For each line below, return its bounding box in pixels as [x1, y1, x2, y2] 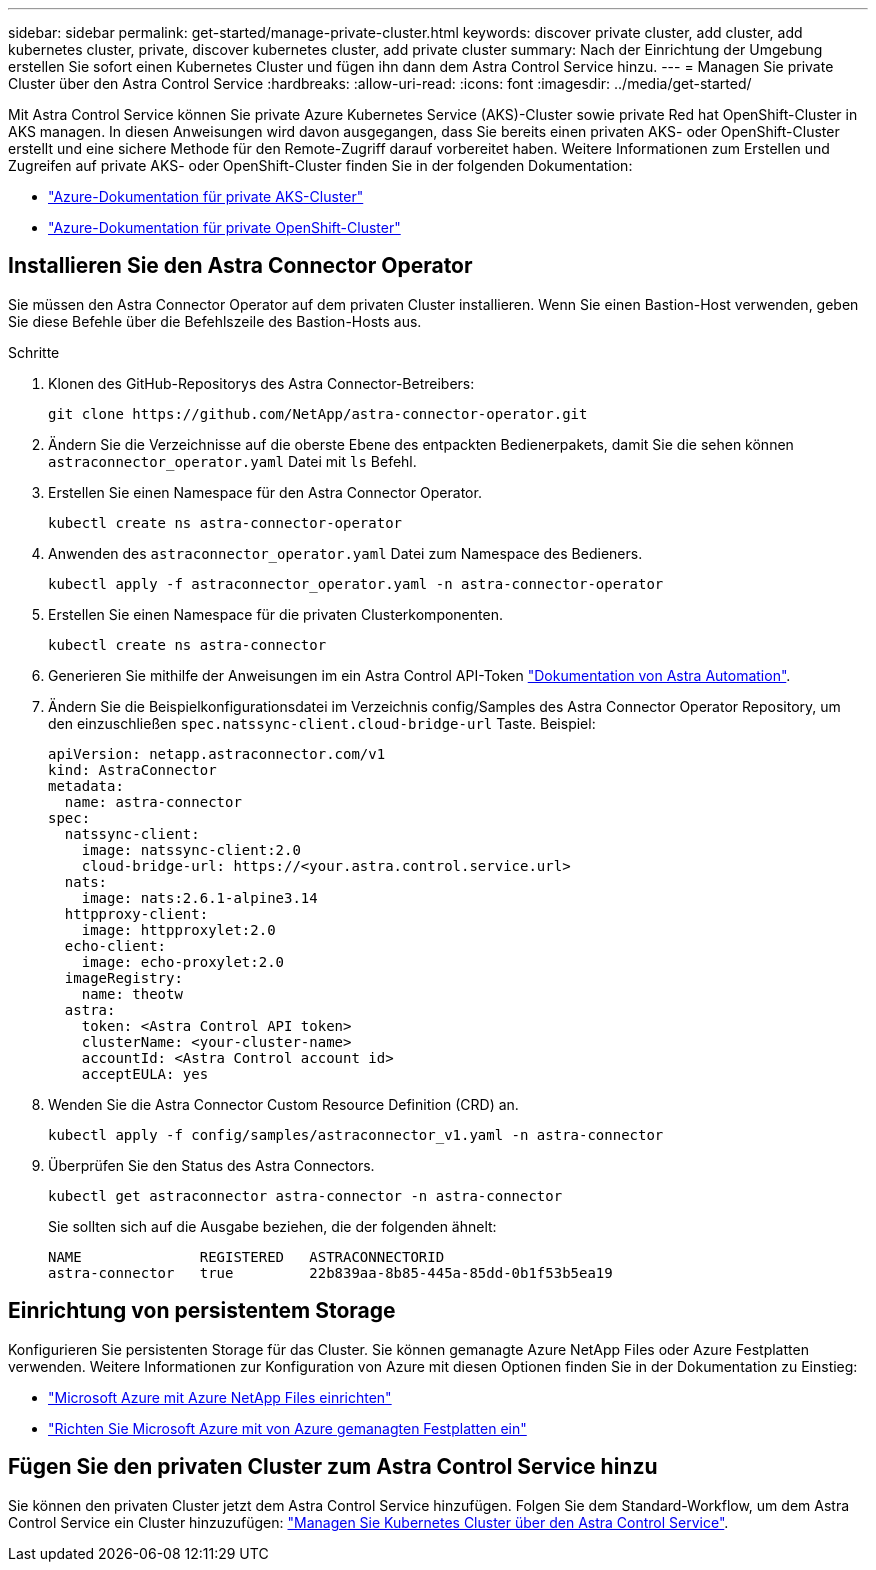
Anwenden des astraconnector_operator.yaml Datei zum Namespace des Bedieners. [48, 544, 643, 562]
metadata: [48, 777, 124, 794]
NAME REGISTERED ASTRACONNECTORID [48, 1248, 445, 1265]
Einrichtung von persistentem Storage [8, 1298, 396, 1324]
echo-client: [64, 937, 167, 954]
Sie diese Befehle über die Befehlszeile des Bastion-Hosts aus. [8, 312, 422, 330]
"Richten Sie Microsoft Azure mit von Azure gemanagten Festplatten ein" [48, 1419, 527, 1437]
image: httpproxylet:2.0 [81, 921, 276, 938]
